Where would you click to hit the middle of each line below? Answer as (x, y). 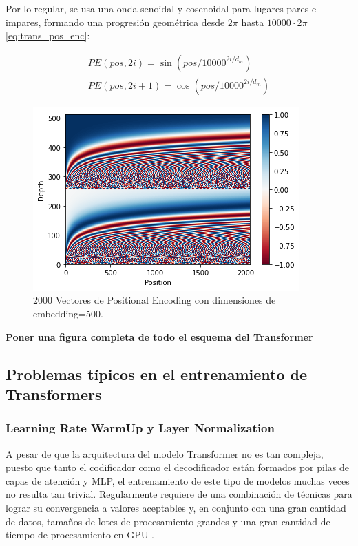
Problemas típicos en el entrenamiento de (157, 374)
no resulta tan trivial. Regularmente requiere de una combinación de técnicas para (179, 494)
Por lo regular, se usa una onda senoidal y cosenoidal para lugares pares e (161, 8)
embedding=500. (68, 314)
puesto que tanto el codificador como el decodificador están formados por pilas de (178, 467)
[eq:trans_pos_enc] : (48, 35)
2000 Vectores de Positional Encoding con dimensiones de (155, 300)
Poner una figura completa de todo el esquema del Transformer (159, 336)
